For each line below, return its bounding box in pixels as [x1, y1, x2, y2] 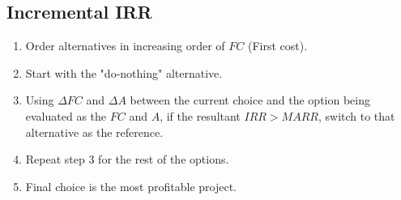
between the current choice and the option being [130, 91, 371, 109]
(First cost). [247, 37, 308, 54]
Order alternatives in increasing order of [25, 37, 225, 54]
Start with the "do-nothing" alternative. [25, 64, 223, 81]
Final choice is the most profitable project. [25, 177, 237, 194]
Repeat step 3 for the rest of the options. [25, 151, 229, 168]
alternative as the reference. [25, 123, 164, 140]
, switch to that [318, 107, 395, 124]
